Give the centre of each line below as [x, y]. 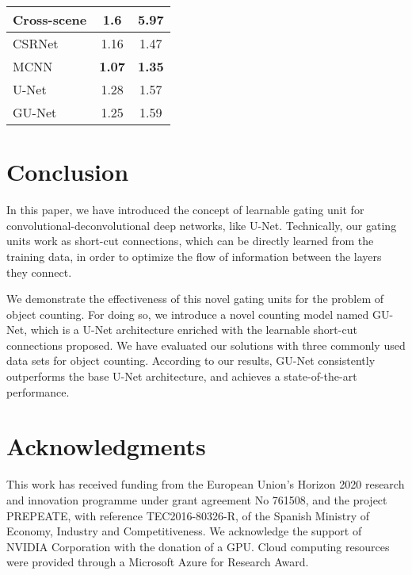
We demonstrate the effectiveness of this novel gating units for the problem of [195, 299]
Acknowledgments [106, 446]
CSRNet [36, 43]
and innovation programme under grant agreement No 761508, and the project [197, 499]
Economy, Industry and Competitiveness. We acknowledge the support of [184, 531]
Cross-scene [50, 19]
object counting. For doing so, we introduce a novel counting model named [188, 314]
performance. [38, 391]
